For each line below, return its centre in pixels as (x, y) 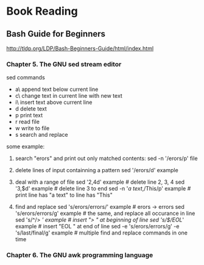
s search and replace (41, 135)
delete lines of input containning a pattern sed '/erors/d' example (97, 170)
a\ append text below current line (57, 89)
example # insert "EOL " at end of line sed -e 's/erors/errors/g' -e (97, 227)
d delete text (31, 109)
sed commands (26, 78)
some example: (25, 147)
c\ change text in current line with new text (69, 96)
